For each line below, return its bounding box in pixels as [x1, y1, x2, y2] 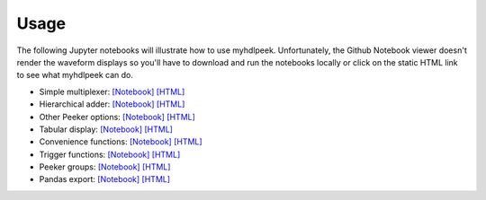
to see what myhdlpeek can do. [16, 70, 134, 81]
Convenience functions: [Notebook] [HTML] [39, 136, 202, 147]
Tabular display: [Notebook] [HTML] [39, 124, 173, 135]
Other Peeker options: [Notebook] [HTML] [39, 111, 195, 122]
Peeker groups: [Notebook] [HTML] [39, 161, 171, 172]
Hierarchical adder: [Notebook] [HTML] [39, 99, 185, 109]
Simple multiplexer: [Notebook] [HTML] [39, 86, 185, 97]
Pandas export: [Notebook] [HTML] [39, 174, 171, 185]
